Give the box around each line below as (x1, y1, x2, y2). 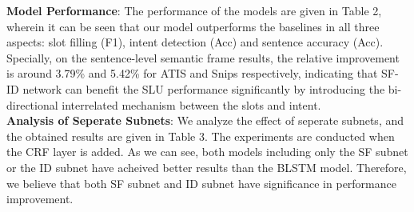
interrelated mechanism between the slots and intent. (62, 96, 321, 113)
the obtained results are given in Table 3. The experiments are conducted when (6, 127, 395, 144)
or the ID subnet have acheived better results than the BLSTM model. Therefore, (6, 158, 407, 175)
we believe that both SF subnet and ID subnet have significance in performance (6, 174, 396, 191)
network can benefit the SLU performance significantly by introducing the (22, 80, 385, 97)
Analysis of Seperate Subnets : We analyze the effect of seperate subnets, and (6, 112, 404, 129)
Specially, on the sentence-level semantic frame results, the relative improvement (6, 49, 400, 66)
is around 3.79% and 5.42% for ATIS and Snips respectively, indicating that (6, 65, 378, 82)
